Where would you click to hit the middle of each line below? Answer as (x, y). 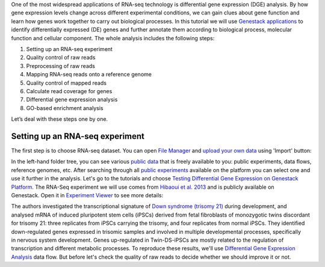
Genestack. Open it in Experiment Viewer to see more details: (87, 195)
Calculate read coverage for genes (69, 91)
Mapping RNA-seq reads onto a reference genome (89, 75)
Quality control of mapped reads (66, 83)
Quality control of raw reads (61, 58)
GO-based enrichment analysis (65, 108)
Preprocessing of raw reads (61, 66)
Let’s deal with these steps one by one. (60, 119)
